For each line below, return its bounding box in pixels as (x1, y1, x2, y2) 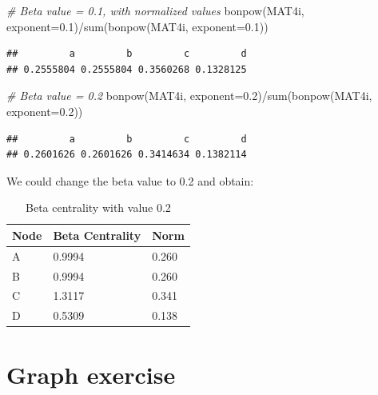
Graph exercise (6, 357, 176, 390)
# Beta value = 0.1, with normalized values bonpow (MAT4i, (6, 2, 304, 18)
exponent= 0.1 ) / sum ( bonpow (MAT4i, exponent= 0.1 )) (6, 18, 269, 34)
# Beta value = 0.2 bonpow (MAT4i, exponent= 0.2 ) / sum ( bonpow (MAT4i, (6, 87, 372, 104)
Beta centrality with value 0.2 (26, 199, 171, 216)
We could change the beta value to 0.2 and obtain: (6, 172, 254, 189)
